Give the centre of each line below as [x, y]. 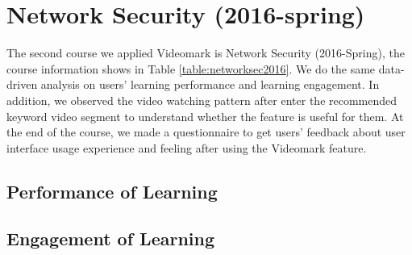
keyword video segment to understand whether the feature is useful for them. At [205, 116]
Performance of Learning [112, 191]
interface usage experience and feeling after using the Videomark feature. [187, 147]
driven [22, 84]
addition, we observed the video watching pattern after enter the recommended [202, 100]
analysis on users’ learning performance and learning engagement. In [210, 84]
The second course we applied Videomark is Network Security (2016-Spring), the [206, 53]
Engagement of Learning [111, 238]
